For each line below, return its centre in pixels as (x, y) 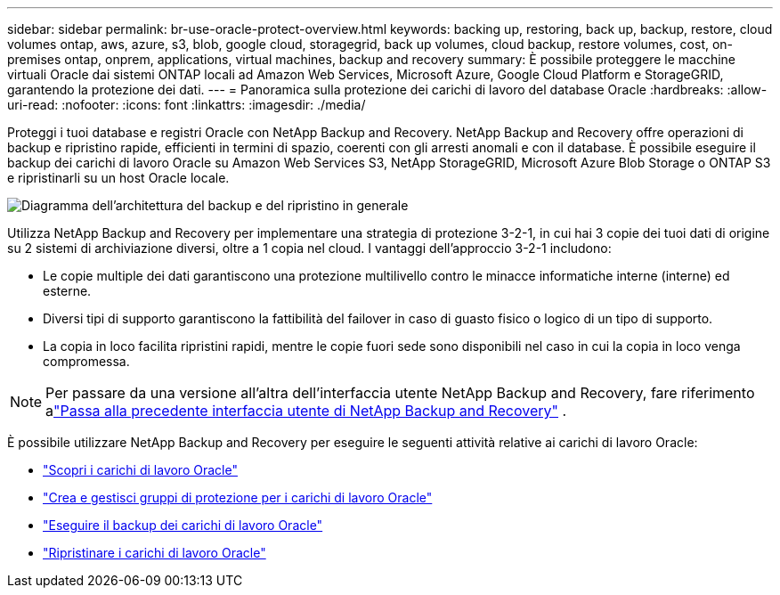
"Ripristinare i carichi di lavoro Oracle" (154, 553)
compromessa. (86, 361)
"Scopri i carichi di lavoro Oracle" (140, 470)
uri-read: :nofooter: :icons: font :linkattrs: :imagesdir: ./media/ (187, 105)
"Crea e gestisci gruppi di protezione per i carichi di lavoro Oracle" (238, 497)
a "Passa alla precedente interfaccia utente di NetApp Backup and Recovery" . (306, 411)
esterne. (67, 291)
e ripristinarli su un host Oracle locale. (118, 178)
